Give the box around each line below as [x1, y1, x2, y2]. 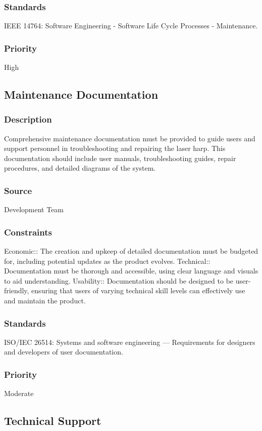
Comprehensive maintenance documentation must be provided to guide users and [4, 133, 255, 143]
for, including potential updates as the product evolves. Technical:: [4, 255, 211, 266]
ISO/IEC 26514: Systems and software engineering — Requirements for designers [4, 336, 255, 347]
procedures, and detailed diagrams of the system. [4, 163, 156, 173]
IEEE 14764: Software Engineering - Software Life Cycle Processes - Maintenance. [4, 20, 258, 31]
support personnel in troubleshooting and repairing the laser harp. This [4, 143, 226, 153]
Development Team [4, 204, 64, 215]
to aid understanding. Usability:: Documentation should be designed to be [4, 275, 234, 286]
